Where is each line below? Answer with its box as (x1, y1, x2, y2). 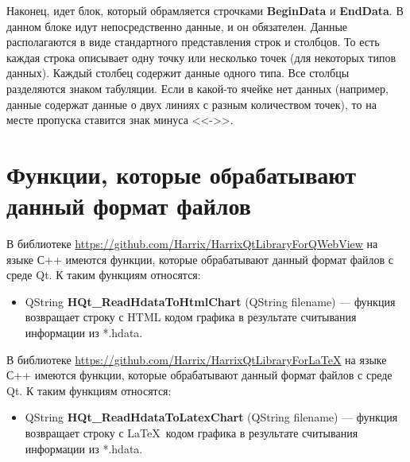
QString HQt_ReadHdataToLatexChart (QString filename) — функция (25, 409, 398, 425)
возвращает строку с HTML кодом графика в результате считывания (25, 309, 357, 325)
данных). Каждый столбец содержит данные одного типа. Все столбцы (6, 64, 350, 81)
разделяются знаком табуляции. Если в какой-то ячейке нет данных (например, (6, 80, 389, 96)
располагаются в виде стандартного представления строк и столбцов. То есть (6, 33, 380, 50)
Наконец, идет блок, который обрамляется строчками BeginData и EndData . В (6, 2, 404, 18)
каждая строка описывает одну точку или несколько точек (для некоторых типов (6, 49, 396, 65)
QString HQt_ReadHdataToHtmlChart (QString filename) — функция (25, 293, 396, 309)
